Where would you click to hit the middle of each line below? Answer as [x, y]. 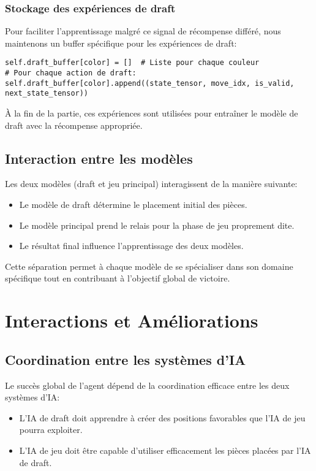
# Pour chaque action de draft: [71, 73]
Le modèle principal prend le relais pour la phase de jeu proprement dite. [157, 225]
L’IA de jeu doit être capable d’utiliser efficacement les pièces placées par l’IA [165, 450]
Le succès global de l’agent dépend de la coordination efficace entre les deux [147, 385]
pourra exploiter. [51, 430]
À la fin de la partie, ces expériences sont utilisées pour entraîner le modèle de [152, 113]
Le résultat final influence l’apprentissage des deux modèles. [131, 246]
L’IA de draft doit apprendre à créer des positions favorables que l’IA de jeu [162, 417]
